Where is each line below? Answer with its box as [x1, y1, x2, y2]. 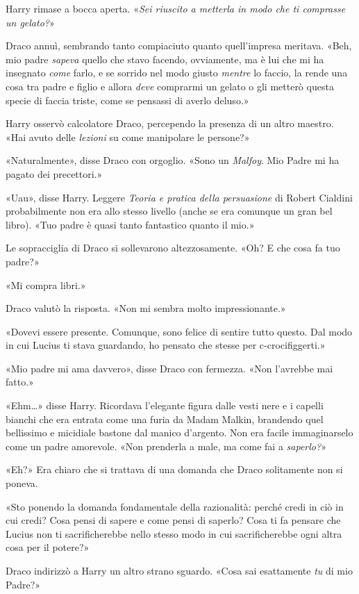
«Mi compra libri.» [6, 277, 86, 292]
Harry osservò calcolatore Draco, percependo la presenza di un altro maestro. [6, 116, 334, 131]
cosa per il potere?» [6, 540, 90, 554]
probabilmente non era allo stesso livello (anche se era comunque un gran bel [6, 204, 333, 218]
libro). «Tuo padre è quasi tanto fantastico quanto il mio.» [6, 217, 255, 231]
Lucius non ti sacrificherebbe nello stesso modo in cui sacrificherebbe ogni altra [6, 526, 342, 541]
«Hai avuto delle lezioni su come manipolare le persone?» [6, 129, 250, 144]
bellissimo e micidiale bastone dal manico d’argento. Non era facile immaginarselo [6, 425, 353, 440]
